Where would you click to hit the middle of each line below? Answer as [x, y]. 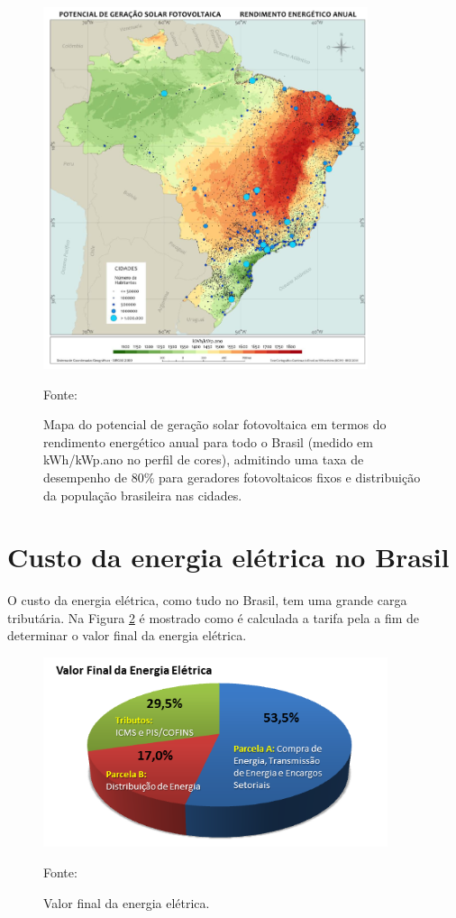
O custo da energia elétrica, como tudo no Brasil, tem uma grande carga [207, 600]
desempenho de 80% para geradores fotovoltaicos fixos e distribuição [232, 477]
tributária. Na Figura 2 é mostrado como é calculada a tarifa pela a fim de [214, 617]
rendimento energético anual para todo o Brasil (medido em [208, 441]
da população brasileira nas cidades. [143, 495]
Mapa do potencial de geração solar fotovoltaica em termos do [215, 424]
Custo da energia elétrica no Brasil [228, 557]
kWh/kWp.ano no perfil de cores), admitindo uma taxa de [204, 459]
